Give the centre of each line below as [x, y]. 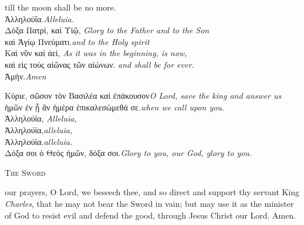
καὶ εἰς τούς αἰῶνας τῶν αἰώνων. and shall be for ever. [99, 64]
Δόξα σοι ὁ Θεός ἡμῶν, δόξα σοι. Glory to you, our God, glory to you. [129, 153]
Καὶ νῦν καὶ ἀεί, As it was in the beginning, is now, [96, 53]
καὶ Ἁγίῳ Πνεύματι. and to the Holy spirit [77, 41]
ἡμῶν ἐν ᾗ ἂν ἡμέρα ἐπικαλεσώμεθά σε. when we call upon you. [115, 107]
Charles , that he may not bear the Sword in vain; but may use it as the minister [149, 203]
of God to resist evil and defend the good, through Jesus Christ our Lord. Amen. [151, 215]
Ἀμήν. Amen [26, 76]
